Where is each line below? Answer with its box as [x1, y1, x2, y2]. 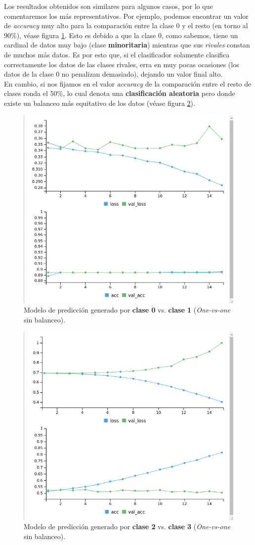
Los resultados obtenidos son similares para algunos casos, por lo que [4, 1, 213, 11]
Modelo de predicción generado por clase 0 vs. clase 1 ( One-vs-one [24, 305, 230, 315]
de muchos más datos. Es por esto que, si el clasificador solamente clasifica [4, 49, 230, 59]
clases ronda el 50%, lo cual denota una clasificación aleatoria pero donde [4, 88, 235, 98]
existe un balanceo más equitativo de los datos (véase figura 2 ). [4, 97, 195, 108]
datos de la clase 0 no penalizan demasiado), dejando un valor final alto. [4, 69, 223, 79]
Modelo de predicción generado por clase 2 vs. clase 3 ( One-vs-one [24, 521, 230, 532]
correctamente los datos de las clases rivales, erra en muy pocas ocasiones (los [4, 59, 239, 69]
